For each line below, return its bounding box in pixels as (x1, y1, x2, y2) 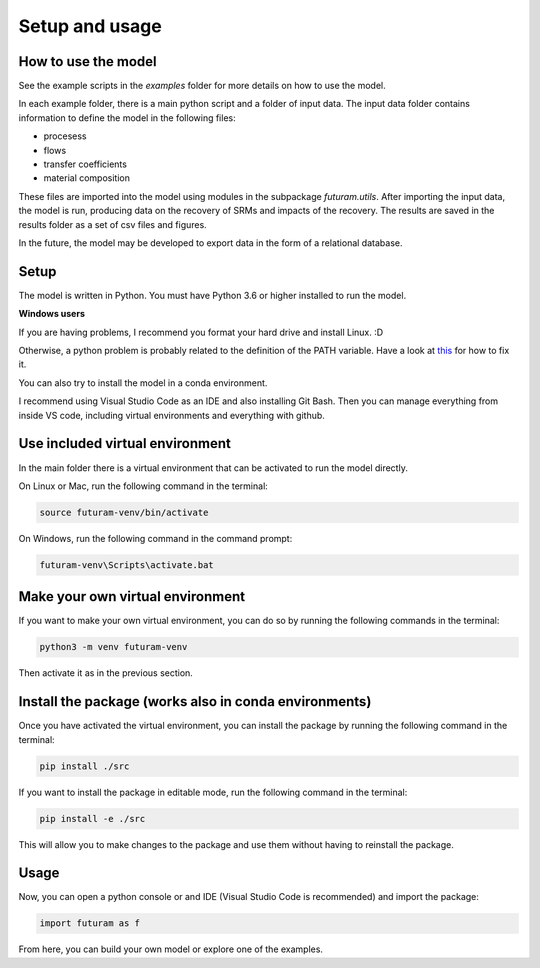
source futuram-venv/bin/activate (39, 506, 209, 518)
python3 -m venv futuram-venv (39, 641, 188, 653)
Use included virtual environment (18, 435, 232, 452)
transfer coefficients (43, 158, 127, 170)
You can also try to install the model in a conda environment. (18, 376, 268, 389)
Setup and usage (18, 15, 162, 37)
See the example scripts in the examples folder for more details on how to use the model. (18, 80, 387, 92)
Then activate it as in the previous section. (18, 667, 194, 679)
